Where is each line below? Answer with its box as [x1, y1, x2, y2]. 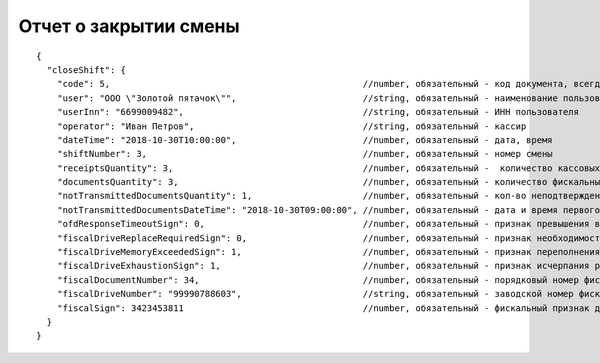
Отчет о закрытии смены [18, 15, 240, 37]
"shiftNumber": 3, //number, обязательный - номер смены [56, 148, 554, 160]
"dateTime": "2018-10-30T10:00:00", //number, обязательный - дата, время [56, 134, 554, 145]
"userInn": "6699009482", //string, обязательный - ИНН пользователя [56, 106, 580, 118]
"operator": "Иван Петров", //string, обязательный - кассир [56, 120, 527, 132]
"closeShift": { [46, 64, 127, 75]
